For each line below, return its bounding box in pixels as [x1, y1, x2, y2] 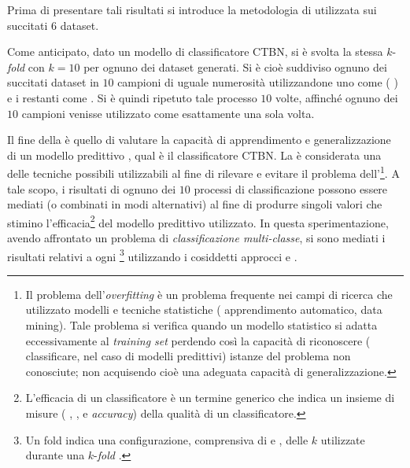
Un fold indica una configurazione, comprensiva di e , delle [25, 431, 308, 448]
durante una [25, 447, 85, 463]
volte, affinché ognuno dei [275, 89, 398, 105]
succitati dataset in [7, 74, 99, 90]
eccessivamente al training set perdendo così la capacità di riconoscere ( [25, 332, 371, 348]
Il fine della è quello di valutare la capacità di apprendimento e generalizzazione [7, 131, 391, 148]
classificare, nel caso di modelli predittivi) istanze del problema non [25, 348, 351, 364]
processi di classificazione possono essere [194, 180, 388, 197]
